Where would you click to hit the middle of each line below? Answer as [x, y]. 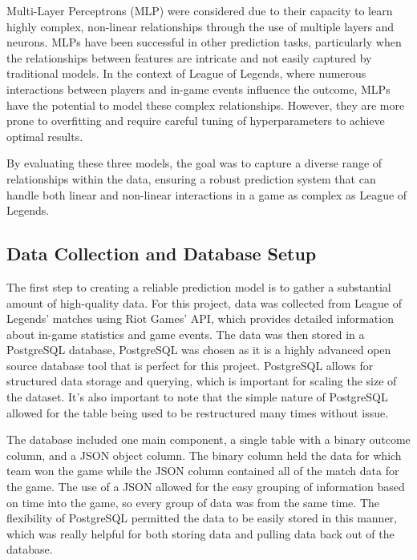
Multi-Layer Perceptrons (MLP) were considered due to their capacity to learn [200, 10]
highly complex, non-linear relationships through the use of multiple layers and [200, 26]
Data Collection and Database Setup [162, 254]
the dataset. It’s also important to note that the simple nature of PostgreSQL [197, 397]
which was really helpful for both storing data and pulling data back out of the [200, 533]
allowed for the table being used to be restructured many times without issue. [198, 412]
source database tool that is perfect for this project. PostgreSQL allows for [190, 365]
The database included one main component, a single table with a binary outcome [208, 439]
